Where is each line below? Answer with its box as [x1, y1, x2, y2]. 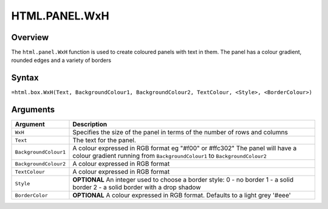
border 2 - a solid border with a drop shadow [72, 183, 201, 191]
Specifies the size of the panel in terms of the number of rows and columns [72, 128, 289, 137]
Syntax [11, 73, 39, 83]
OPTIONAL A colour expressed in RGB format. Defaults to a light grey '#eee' [72, 191, 291, 200]
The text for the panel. [72, 136, 137, 145]
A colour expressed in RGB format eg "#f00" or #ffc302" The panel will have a [72, 144, 297, 152]
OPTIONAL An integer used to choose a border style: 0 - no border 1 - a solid [72, 176, 294, 184]
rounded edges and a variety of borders [11, 57, 112, 64]
